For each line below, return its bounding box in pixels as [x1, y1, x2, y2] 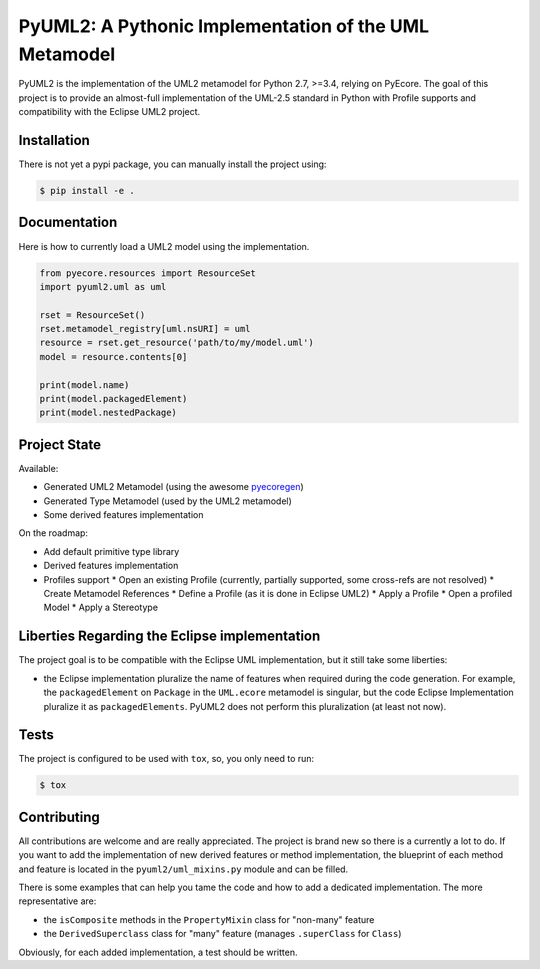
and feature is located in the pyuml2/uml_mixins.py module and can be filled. [18, 863, 349, 875]
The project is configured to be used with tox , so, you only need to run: [18, 753, 315, 765]
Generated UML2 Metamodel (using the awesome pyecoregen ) [43, 481, 304, 493]
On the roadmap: [18, 527, 89, 539]
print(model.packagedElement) [39, 393, 188, 405]
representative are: [18, 895, 97, 907]
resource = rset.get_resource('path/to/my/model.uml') [39, 337, 314, 349]
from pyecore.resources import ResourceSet [39, 267, 257, 279]
